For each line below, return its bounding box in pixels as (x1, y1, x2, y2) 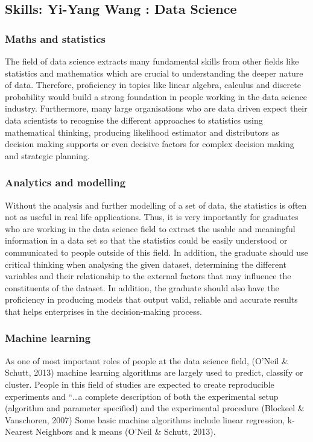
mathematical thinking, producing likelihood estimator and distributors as (5, 125, 279, 138)
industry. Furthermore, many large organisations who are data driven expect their (5, 102, 308, 115)
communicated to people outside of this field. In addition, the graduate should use (5, 245, 308, 258)
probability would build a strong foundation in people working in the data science (5, 90, 307, 103)
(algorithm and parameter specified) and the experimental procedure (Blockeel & (5, 402, 305, 414)
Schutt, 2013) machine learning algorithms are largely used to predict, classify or (5, 366, 303, 379)
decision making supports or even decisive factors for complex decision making (5, 137, 294, 150)
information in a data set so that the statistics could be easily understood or (5, 234, 288, 247)
